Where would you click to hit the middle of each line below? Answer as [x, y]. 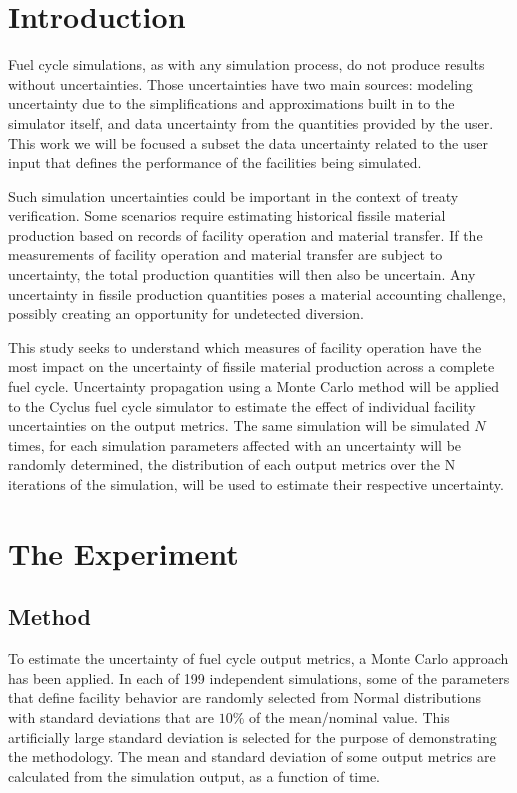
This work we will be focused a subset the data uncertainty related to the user [248, 142]
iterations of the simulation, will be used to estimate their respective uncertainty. [256, 484]
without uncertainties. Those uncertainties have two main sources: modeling [240, 83]
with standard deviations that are [111, 716]
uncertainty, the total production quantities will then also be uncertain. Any [242, 274]
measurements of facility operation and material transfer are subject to [225, 254]
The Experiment [123, 552]
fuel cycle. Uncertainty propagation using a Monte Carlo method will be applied [254, 386]
